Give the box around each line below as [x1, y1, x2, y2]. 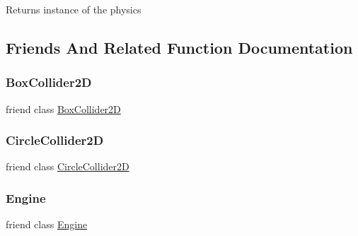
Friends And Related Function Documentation [6, 36, 353, 58]
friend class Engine [6, 217, 88, 232]
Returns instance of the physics [6, 2, 142, 16]
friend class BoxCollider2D [6, 101, 121, 116]
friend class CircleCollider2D [6, 159, 129, 174]
